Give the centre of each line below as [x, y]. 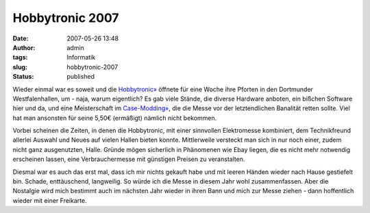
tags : [20, 58]
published [81, 77]
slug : [20, 67]
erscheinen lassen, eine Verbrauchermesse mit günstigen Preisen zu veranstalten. [129, 159]
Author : [24, 47]
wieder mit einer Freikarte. [50, 200]
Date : [21, 38]
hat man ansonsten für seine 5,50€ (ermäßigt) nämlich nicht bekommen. [115, 118]
